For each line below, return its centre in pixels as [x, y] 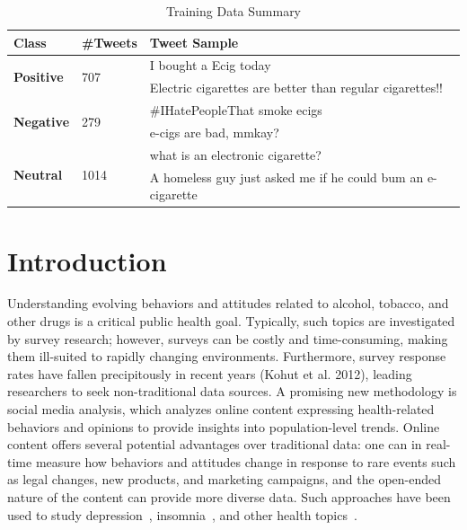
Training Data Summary [233, 11]
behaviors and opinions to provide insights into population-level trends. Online [224, 426]
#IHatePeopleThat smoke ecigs [236, 110]
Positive [39, 76]
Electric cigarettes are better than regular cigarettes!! [296, 88]
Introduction [87, 260]
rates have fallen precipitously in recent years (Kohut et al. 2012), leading [210, 373]
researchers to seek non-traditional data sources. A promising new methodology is [232, 391]
